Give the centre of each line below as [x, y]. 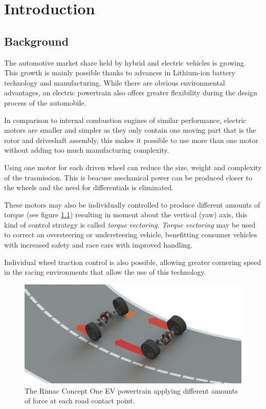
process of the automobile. [45, 102]
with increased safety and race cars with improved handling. [98, 245]
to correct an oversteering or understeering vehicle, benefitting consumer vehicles [131, 234]
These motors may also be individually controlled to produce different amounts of [132, 204]
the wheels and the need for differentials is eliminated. [89, 187]
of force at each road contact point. [80, 401]
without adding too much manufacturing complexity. [87, 150]
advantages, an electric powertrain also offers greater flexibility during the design [131, 93]
